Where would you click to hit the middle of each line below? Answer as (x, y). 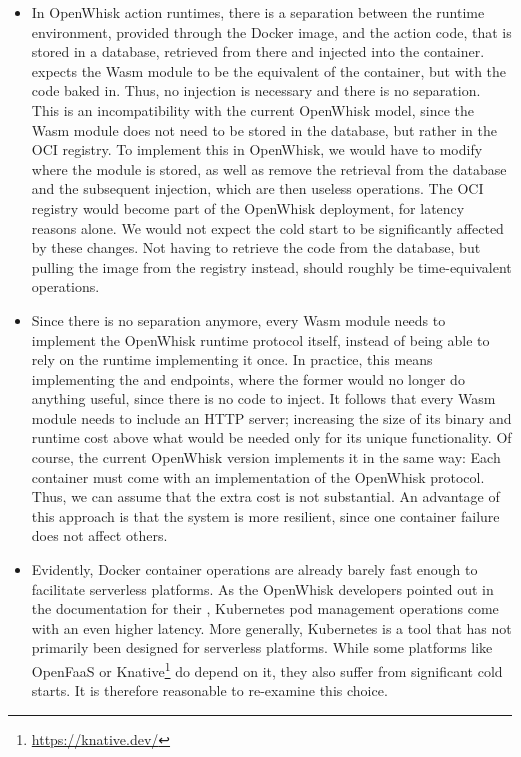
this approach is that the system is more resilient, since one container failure (265, 515)
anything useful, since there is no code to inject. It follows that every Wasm (263, 398)
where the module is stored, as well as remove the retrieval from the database (269, 168)
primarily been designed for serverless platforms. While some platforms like (262, 647)
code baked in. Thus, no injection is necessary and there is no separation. (256, 90)
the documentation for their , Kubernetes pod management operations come (265, 608)
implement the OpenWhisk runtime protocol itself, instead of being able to (260, 339)
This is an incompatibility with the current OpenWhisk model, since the (252, 109)
